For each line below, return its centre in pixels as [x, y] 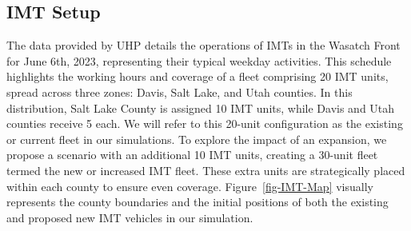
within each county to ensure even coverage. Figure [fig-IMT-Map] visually [190, 186]
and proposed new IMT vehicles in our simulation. [130, 217]
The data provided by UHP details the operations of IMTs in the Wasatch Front [204, 45]
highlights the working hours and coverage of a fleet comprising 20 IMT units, [198, 76]
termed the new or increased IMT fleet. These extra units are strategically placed [206, 170]
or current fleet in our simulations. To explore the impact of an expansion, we [197, 139]
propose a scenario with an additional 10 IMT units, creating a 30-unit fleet [192, 155]
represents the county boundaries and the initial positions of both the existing [198, 202]
